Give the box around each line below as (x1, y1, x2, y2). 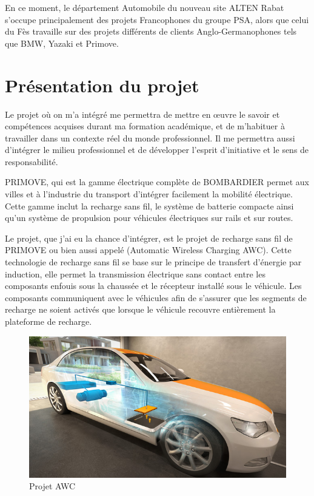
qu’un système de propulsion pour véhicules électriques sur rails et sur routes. (5, 211, 293, 224)
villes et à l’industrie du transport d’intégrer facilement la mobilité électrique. (5, 188, 293, 200)
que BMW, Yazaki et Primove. (5, 36, 119, 49)
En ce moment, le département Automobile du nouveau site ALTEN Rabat (5, 1, 284, 13)
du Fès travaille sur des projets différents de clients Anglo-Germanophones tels (5, 25, 297, 38)
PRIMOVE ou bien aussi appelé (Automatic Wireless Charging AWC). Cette (5, 243, 292, 256)
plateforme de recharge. (5, 315, 92, 327)
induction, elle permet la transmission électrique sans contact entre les (5, 267, 266, 280)
